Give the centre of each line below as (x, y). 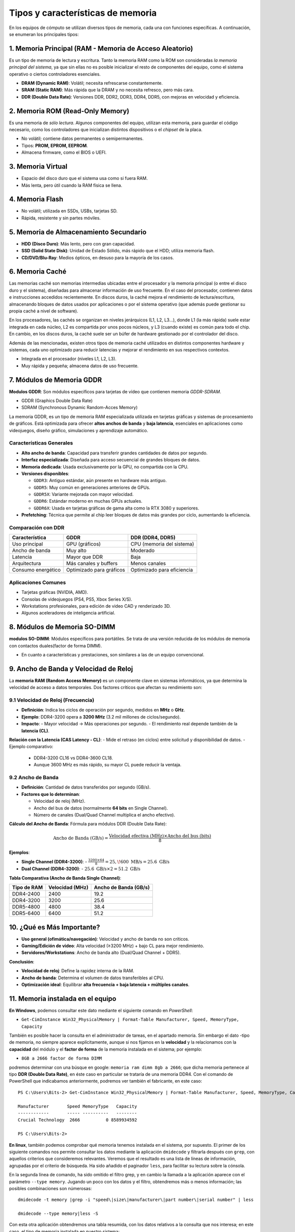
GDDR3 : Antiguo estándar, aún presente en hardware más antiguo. (100, 480)
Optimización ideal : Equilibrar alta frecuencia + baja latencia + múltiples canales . (105, 985)
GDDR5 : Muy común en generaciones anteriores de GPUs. (92, 487)
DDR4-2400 (26, 894)
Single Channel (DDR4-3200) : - (54, 861)
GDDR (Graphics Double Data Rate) (57, 401)
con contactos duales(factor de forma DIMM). (56, 646)
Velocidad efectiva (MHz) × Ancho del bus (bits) (160, 836)
